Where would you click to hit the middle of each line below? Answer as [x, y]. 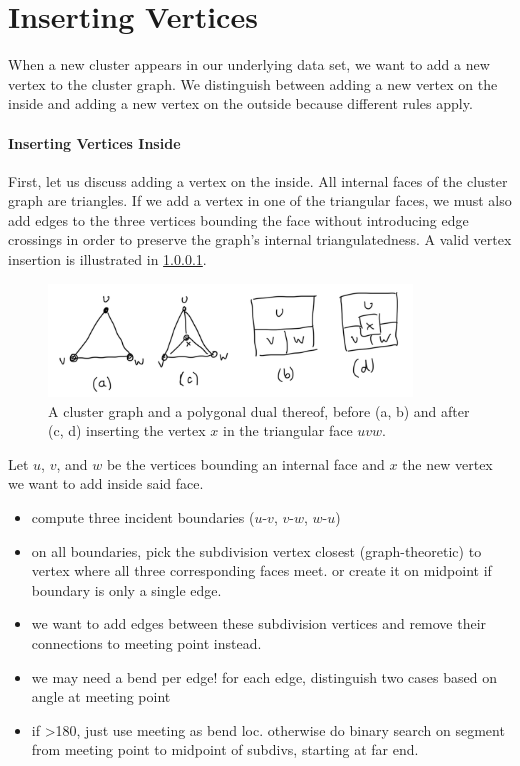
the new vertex [447, 463]
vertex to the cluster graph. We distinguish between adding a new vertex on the [253, 83]
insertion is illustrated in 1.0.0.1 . [107, 259]
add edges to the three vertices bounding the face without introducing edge [238, 219]
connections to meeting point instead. [146, 642]
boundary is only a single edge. [126, 589]
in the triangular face [288, 430]
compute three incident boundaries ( [143, 517]
